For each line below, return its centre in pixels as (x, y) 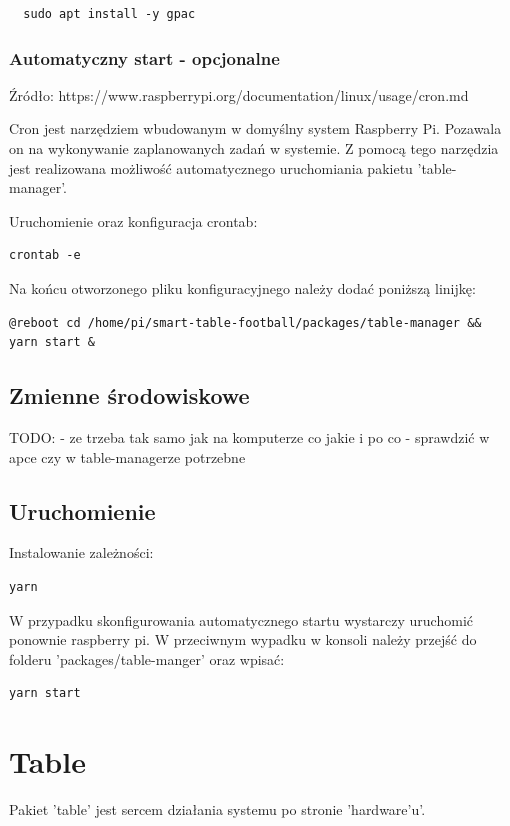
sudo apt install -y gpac (109, 14)
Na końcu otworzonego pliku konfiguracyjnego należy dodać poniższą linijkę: (242, 287)
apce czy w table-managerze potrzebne (127, 456)
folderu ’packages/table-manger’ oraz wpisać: (147, 658)
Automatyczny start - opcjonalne (144, 57)
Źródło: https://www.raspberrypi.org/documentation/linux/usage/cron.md (239, 94)
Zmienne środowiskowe (129, 395)
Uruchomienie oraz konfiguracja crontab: (133, 220)
